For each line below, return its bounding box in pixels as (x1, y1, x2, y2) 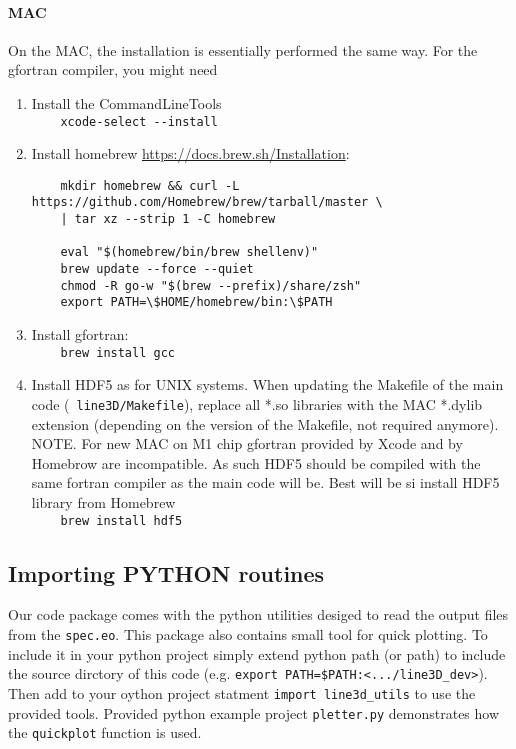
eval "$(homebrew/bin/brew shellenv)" (60, 245, 319, 260)
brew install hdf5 (60, 513, 183, 528)
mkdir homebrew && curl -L (60, 178, 240, 193)
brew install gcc (60, 345, 175, 360)
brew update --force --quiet (60, 262, 254, 277)
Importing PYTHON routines (8, 557, 325, 588)
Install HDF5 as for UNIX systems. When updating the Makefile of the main (31, 374, 504, 395)
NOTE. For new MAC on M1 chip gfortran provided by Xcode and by (31, 433, 463, 454)
